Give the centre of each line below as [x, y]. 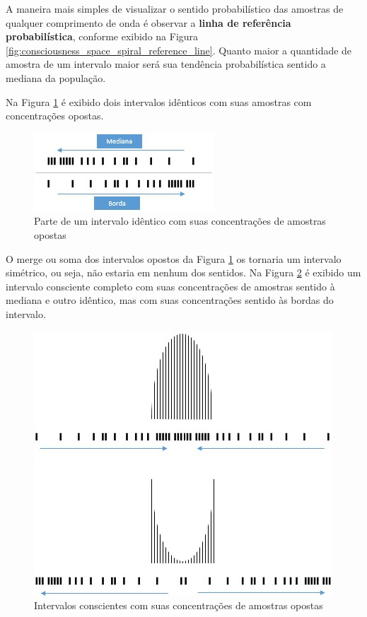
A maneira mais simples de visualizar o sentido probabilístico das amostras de [175, 8]
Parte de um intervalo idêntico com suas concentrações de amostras [180, 221]
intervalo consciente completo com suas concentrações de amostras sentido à [170, 286]
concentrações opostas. [55, 116]
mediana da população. [56, 77]
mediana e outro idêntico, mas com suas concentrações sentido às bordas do [170, 300]
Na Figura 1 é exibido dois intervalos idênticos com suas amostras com [159, 101]
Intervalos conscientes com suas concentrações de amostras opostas [179, 605]
